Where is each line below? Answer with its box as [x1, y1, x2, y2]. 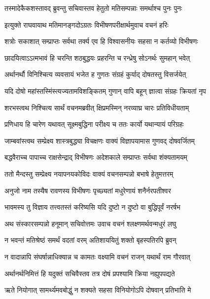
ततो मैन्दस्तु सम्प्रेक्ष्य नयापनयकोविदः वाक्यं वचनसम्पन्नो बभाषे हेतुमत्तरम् [4, 168, 174, 179]
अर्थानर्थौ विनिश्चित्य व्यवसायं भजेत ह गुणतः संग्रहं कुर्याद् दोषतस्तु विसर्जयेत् [4, 69, 186, 79]
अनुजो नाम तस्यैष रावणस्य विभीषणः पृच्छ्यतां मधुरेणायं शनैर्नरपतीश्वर [4, 185, 171, 195]
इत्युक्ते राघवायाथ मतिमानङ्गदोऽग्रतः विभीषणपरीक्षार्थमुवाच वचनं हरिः [4, 19, 169, 30]
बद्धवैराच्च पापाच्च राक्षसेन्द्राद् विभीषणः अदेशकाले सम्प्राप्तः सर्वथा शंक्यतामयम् [4, 152, 187, 162]
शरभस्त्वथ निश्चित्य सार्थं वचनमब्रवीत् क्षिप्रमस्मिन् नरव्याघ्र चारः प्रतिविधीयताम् [4, 102, 189, 112]
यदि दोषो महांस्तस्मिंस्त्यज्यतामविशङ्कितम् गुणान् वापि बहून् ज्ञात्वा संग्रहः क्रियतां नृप [4, 85, 206, 96]
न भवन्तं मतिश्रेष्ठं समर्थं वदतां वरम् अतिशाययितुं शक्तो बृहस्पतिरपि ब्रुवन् [4, 235, 176, 245]
